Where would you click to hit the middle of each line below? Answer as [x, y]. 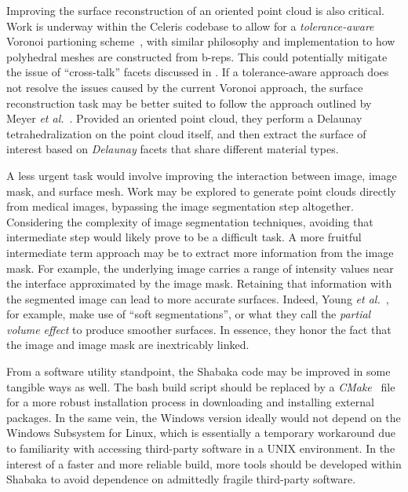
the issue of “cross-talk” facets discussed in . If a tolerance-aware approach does [198, 72]
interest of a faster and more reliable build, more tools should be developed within [204, 463]
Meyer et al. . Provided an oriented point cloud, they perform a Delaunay [184, 118]
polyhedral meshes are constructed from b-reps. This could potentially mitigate [197, 56]
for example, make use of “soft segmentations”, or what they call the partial [189, 314]
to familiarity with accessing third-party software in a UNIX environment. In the [201, 448]
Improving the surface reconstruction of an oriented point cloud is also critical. [196, 10]
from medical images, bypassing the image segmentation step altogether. [180, 206]
